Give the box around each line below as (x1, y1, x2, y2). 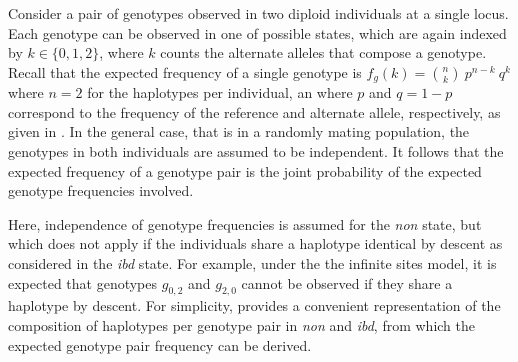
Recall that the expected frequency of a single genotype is (8, 61, 362, 82)
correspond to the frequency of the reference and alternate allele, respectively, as (8, 101, 501, 122)
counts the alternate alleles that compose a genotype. (160, 42, 487, 63)
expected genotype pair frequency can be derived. (8, 334, 312, 355)
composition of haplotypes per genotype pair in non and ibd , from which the (8, 314, 476, 335)
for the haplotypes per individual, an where (87, 82, 353, 103)
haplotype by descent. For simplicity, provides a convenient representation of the (8, 295, 501, 316)
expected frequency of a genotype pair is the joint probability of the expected (8, 160, 482, 181)
